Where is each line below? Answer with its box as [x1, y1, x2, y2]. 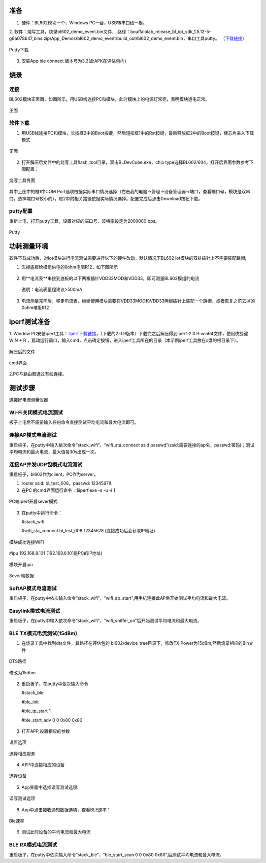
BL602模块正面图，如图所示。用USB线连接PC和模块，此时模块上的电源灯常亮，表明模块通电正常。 [9, 96, 210, 102]
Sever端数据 [9, 572, 34, 579]
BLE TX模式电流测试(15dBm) [9, 630, 77, 637]
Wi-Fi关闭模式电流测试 [9, 409, 63, 416]
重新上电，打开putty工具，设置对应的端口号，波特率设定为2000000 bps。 [9, 218, 160, 224]
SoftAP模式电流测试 [9, 585, 57, 591]
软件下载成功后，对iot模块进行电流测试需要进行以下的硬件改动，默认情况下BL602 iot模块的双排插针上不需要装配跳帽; [9, 255, 247, 261]
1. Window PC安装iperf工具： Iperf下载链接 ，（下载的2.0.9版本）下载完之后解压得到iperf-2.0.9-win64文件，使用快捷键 [9, 330, 248, 336]
